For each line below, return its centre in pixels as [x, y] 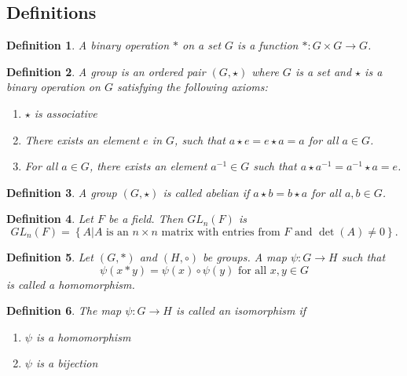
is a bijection [67, 363]
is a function [268, 45]
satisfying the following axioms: [192, 87]
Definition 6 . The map [64, 310]
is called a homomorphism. [71, 284]
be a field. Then [146, 219]
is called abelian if [206, 192]
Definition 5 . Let [50, 256]
